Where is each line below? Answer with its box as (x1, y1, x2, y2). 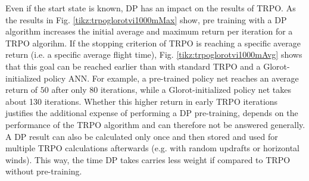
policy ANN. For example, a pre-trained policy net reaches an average (43, 71, 299, 84)
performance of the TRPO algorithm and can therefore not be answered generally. (5, 118, 305, 130)
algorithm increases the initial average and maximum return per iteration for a (5, 25, 293, 38)
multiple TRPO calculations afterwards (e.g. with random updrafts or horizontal (5, 142, 300, 154)
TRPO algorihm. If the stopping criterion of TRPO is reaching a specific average (5, 36, 301, 49)
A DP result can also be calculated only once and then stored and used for (5, 130, 278, 142)
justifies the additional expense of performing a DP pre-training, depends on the (5, 107, 298, 119)
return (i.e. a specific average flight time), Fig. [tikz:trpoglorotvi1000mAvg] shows (5, 48, 302, 61)
